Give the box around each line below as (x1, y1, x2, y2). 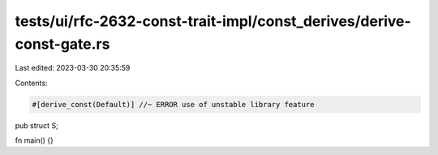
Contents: (15, 78, 48, 88)
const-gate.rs (15, 35, 110, 53)
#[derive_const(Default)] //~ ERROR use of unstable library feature (32, 100, 315, 109)
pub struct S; (15, 120, 58, 130)
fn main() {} (15, 136, 54, 145)
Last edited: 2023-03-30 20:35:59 (15, 63, 131, 73)
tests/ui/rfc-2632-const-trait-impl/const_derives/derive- (15, 12, 411, 30)
